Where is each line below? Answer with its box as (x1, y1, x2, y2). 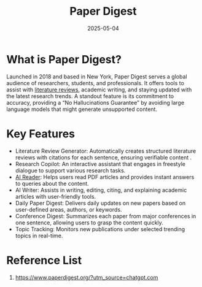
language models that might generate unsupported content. (6, 105, 158, 113)
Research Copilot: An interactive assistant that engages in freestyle (15, 160, 186, 167)
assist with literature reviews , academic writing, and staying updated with (6, 86, 192, 93)
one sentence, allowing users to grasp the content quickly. (15, 219, 164, 226)
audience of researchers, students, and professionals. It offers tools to (6, 79, 184, 86)
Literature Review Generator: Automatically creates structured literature (15, 147, 196, 155)
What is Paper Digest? (6, 52, 122, 66)
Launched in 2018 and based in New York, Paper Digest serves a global (6, 72, 187, 80)
